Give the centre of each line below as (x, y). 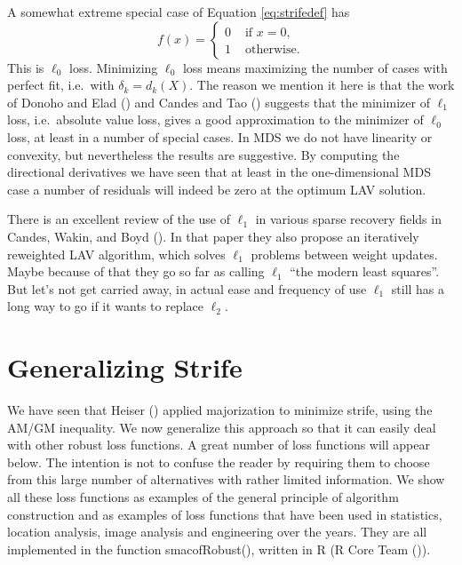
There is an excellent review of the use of (119, 219)
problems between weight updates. (344, 254)
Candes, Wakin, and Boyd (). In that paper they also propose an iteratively (213, 236)
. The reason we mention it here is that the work (322, 85)
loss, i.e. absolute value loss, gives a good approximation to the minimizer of (215, 119)
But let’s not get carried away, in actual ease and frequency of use (187, 288)
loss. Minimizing (113, 67)
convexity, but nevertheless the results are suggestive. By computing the (203, 154)
